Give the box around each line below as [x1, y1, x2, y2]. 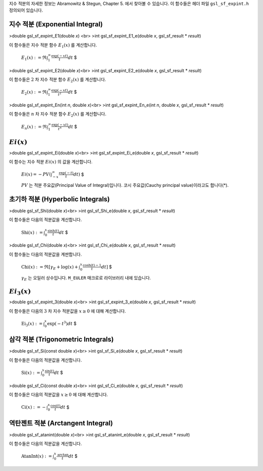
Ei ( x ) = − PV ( [21, 172, 51, 177]
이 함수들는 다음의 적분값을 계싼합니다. [9, 251, 82, 257]
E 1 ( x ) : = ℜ [21, 55, 47, 61]
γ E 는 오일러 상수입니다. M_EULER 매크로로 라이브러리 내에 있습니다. [21, 275, 151, 282]
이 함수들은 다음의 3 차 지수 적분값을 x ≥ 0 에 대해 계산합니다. [9, 308, 126, 314]
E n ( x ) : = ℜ [21, 124, 47, 131]
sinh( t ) [47, 228, 59, 233]
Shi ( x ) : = [21, 230, 43, 235]
